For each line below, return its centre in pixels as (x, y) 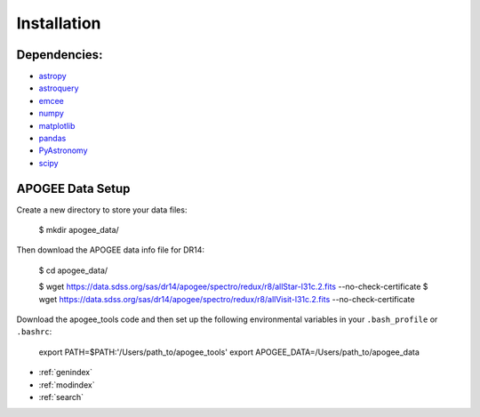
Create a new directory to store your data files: (102, 210)
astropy (52, 76)
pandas (52, 139)
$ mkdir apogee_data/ (79, 230)
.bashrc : (34, 332)
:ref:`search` (61, 397)
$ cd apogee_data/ (73, 270)
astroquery (59, 88)
